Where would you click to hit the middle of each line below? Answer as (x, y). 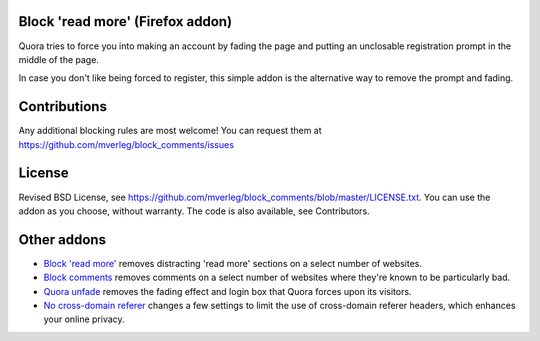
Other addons (62, 239)
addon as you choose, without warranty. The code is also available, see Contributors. (194, 211)
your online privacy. (84, 319)
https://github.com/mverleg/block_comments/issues (126, 144)
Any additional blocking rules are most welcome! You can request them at (170, 131)
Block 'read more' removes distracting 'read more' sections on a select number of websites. (233, 263)
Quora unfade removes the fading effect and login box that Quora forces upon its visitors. (227, 291)
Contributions (62, 106)
